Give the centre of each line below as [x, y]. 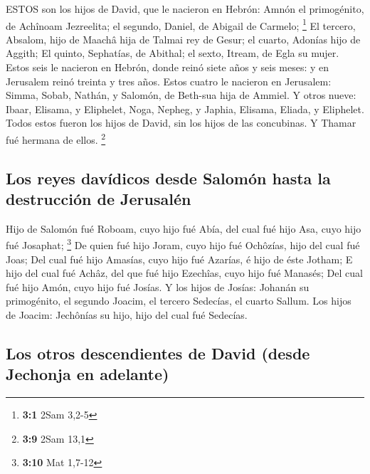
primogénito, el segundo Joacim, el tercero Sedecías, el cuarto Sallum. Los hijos [179, 301]
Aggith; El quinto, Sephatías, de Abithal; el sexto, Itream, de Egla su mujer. [173, 53]
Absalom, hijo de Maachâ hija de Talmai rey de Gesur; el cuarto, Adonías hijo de [183, 39]
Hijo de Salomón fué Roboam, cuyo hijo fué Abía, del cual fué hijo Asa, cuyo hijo [184, 228]
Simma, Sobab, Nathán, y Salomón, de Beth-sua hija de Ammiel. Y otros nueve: [181, 95]
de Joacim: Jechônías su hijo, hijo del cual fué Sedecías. [127, 315]
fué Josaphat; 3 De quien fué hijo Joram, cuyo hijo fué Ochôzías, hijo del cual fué [183, 244]
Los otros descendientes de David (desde [158, 353]
